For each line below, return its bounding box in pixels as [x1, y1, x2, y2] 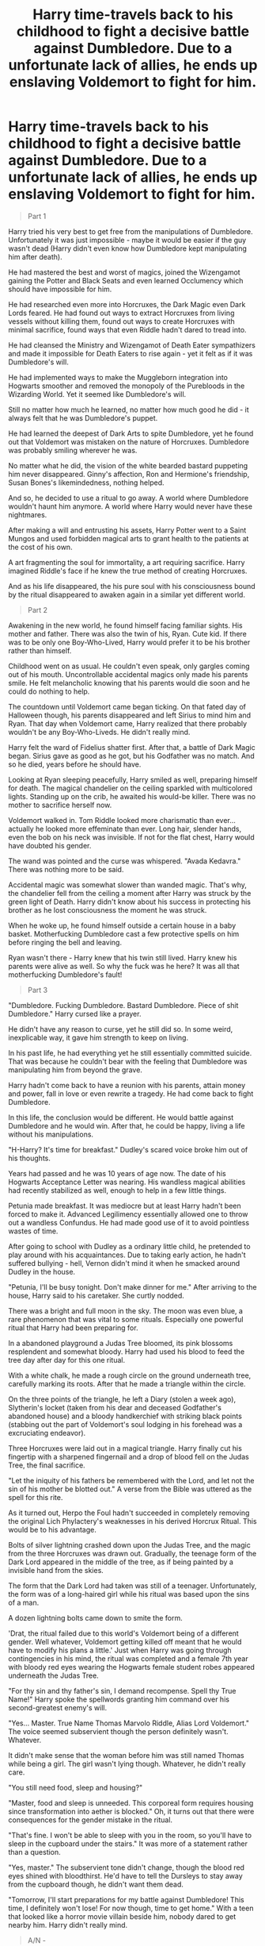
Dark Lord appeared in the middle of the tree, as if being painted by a [8, 1557, 233, 1567]
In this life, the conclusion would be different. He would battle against [8, 1113, 234, 1122]
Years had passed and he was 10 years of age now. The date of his [8, 1168, 227, 1178]
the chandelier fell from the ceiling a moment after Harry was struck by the [8, 888, 252, 898]
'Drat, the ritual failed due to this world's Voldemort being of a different [8, 1629, 239, 1638]
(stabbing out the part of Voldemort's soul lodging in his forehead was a [8, 1419, 243, 1429]
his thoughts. [8, 1153, 51, 1163]
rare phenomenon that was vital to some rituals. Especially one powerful [8, 1314, 244, 1324]
